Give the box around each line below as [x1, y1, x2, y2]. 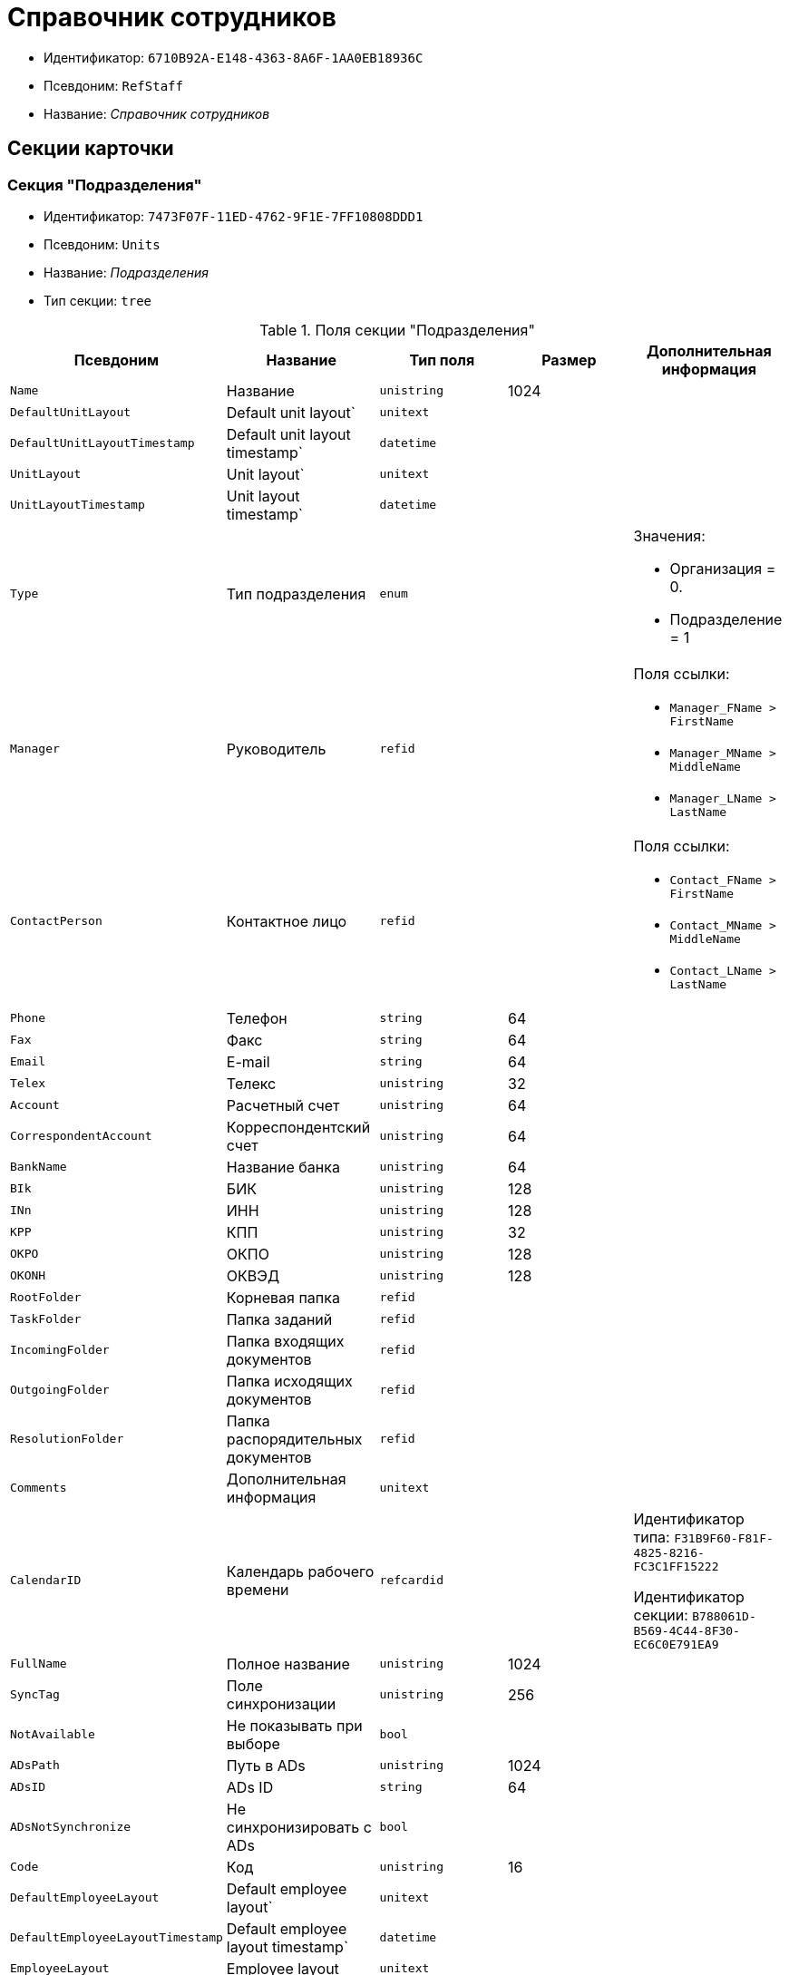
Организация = [669, 559, 776, 578]
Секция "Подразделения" [7, 175, 202, 194]
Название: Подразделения [44, 264, 209, 280]
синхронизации [226, 1694, 336, 1713]
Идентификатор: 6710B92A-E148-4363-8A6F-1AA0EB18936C [44, 49, 424, 65]
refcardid [379, 1573, 444, 1588]
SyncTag [10, 1688, 60, 1702]
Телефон [226, 1008, 287, 1027]
